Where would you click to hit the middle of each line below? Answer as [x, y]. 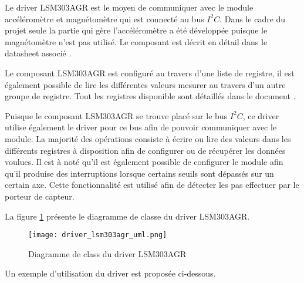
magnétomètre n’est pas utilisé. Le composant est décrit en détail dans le [136, 41]
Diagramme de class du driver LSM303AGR [107, 253]
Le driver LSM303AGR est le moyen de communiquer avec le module [129, 7]
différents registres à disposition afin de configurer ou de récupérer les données [145, 150]
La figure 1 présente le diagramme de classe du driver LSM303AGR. [127, 216]
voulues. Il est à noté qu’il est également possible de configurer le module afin [144, 162]
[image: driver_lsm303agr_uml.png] [98, 235]
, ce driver [261, 115]
